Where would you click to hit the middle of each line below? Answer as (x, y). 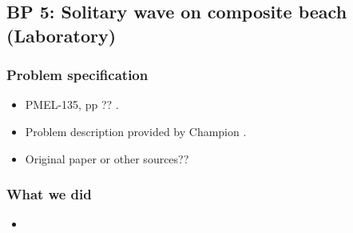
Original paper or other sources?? (107, 158)
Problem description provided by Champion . (136, 131)
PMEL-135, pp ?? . (72, 104)
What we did (49, 194)
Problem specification (77, 75)
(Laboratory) (61, 35)
